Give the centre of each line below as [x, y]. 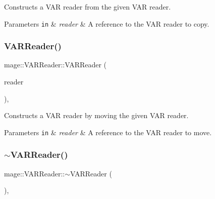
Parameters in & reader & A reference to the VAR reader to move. [108, 132]
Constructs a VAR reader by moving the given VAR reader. [96, 115]
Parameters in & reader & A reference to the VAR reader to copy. [107, 23]
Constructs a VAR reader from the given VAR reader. [88, 7]
